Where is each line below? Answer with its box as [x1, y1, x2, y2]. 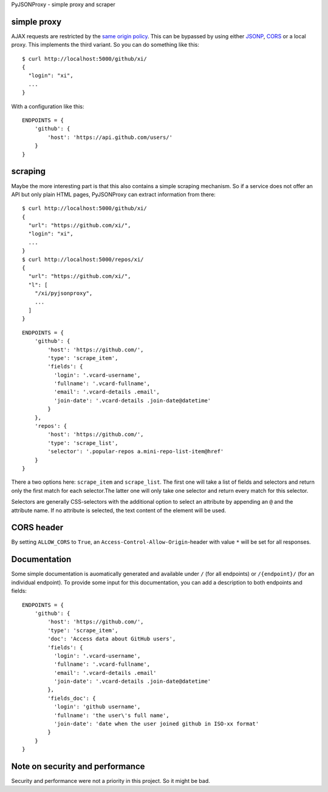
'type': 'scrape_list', [47, 439, 118, 446]
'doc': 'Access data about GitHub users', [47, 635, 176, 643]
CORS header [11, 523, 64, 533]
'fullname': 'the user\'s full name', [53, 712, 169, 719]
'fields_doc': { [47, 695, 96, 702]
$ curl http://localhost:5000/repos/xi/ [22, 256, 144, 263]
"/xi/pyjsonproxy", [34, 290, 93, 297]
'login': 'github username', [53, 703, 141, 710]
